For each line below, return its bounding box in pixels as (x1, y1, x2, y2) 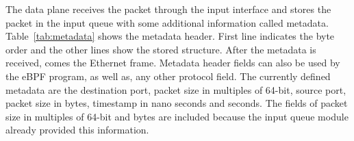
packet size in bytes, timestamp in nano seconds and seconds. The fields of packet (5, 96, 348, 110)
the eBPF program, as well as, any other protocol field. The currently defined (5, 68, 331, 83)
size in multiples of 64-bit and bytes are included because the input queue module (5, 109, 349, 123)
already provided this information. (5, 123, 149, 137)
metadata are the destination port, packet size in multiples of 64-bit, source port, (5, 82, 346, 97)
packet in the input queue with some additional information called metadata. (5, 15, 329, 29)
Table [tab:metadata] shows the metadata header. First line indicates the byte (5, 29, 335, 43)
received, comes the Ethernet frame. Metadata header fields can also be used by (5, 55, 340, 70)
